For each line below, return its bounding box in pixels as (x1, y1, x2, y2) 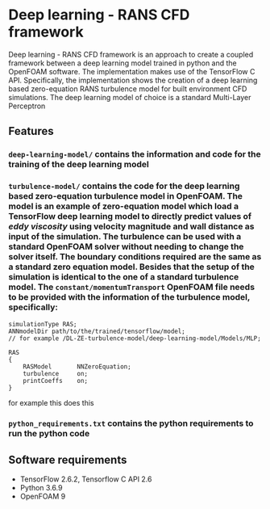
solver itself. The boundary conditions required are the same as (8, 251, 262, 263)
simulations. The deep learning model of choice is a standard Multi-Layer (8, 92, 251, 102)
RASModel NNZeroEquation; (23, 362, 131, 371)
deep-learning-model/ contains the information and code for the (8, 149, 261, 160)
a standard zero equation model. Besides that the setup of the (8, 261, 255, 272)
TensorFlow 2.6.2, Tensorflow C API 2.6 (19, 474, 152, 484)
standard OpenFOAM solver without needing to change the (8, 241, 244, 252)
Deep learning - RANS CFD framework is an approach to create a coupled (8, 49, 254, 59)
